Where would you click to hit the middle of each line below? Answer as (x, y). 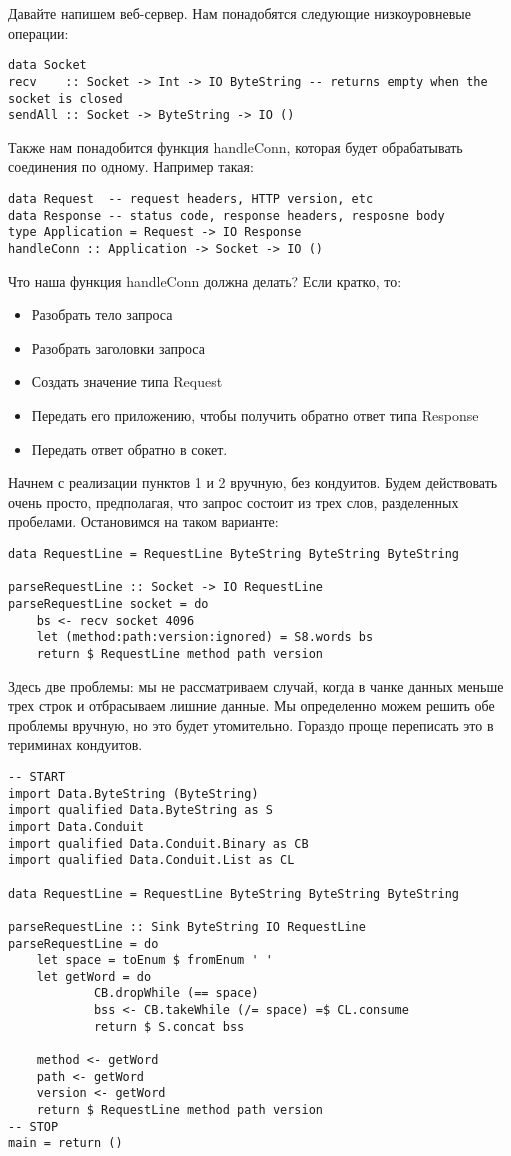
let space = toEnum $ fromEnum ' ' (154, 960)
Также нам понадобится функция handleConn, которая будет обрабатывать (235, 146)
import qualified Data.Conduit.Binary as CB (158, 843)
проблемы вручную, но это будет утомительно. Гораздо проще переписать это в (251, 724)
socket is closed (65, 98)
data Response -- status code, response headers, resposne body (226, 215)
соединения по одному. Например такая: (131, 166)
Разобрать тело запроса (102, 314)
